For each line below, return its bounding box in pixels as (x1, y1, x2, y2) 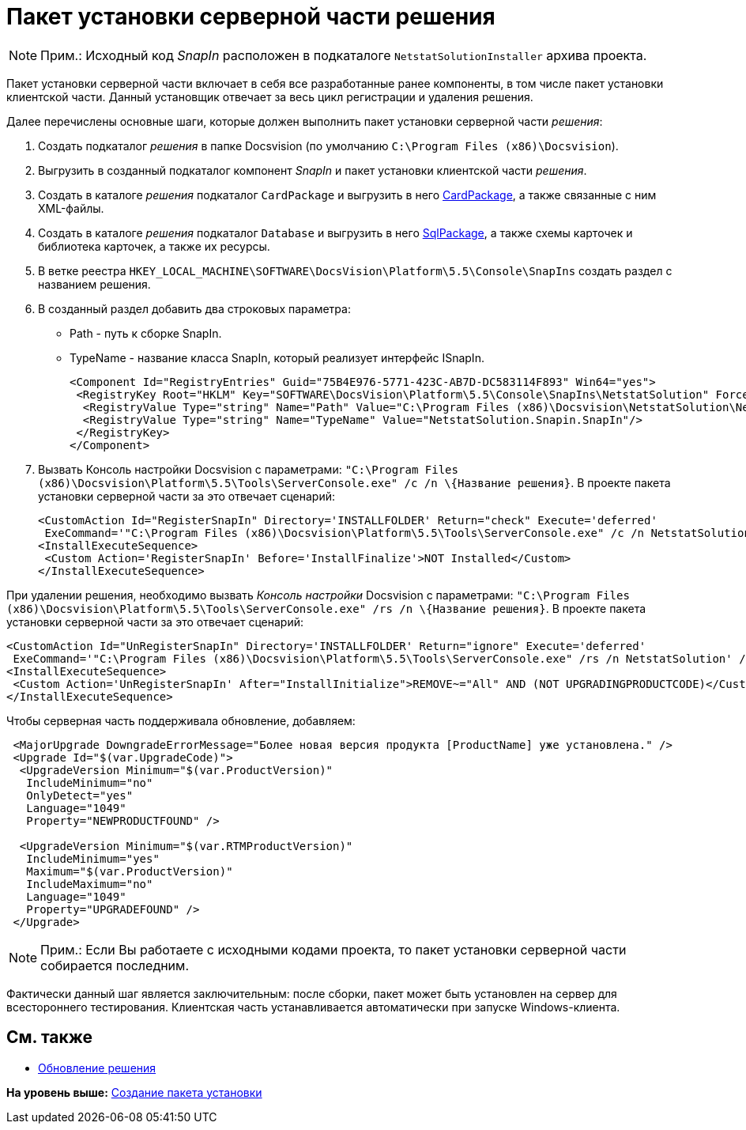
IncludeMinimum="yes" (26, 852, 160, 865)
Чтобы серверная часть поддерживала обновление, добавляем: (6, 713, 356, 728)
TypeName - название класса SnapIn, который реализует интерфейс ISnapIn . (70, 350, 484, 365)
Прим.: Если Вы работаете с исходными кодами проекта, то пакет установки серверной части (40, 941, 627, 958)
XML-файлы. (38, 201, 104, 215)
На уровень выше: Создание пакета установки (6, 1085, 262, 1099)
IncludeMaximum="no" (26, 877, 153, 890)
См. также (6, 1027, 93, 1048)
